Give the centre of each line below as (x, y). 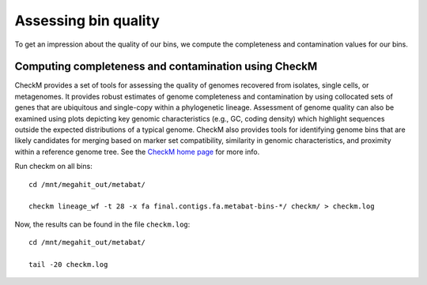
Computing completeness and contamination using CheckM (166, 67)
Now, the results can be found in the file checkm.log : (102, 224)
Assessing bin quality (87, 21)
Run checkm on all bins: (53, 167)
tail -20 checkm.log (68, 264)
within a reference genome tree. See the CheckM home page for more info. (137, 152)
